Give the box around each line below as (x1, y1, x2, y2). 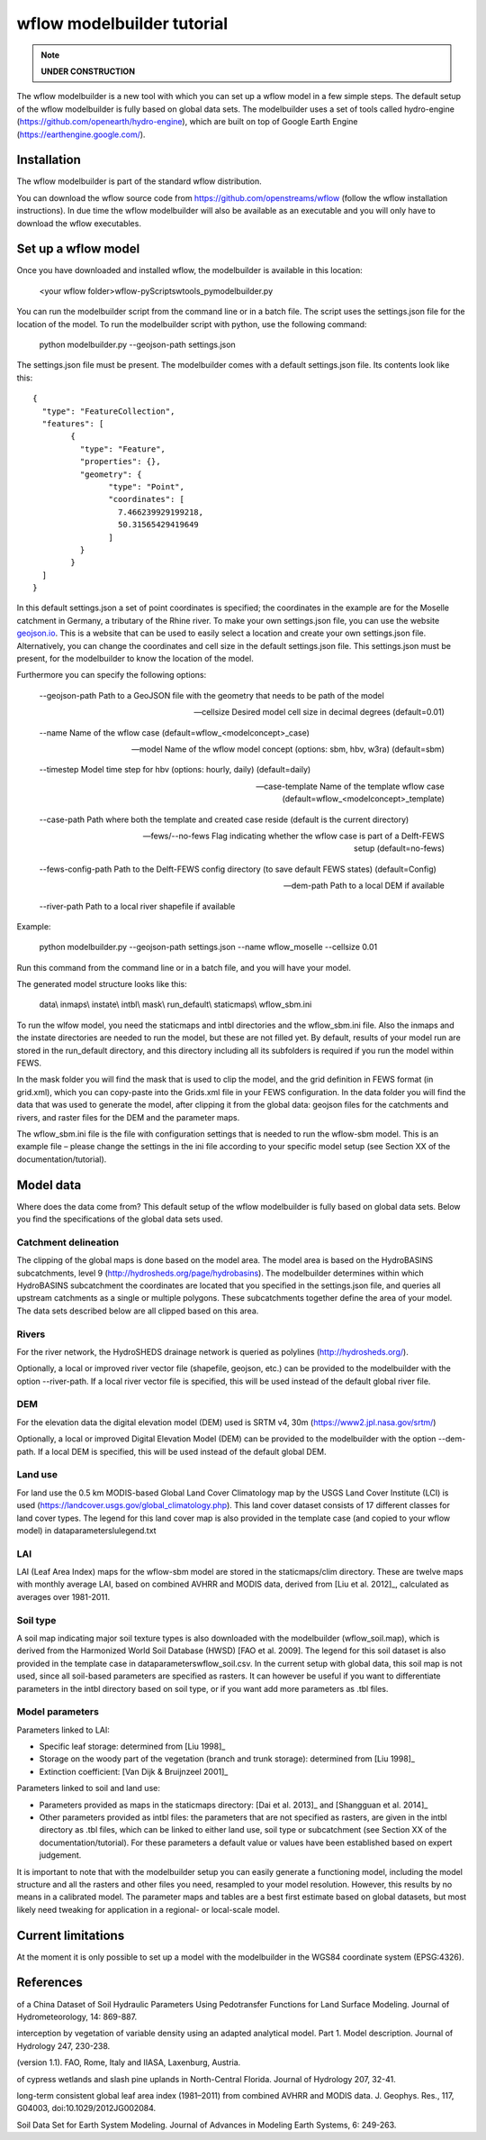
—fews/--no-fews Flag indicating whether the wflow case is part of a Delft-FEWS (142, 830, 445, 841)
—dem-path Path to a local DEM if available (283, 880, 445, 892)
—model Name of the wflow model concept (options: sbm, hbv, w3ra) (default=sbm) (131, 744, 445, 754)
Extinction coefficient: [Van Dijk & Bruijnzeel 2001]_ (39, 1766, 229, 1777)
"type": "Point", (108, 481, 184, 491)
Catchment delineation (16, 1236, 120, 1248)
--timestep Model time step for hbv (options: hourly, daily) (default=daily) (39, 764, 311, 775)
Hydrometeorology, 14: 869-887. (16, 2011, 138, 2022)
